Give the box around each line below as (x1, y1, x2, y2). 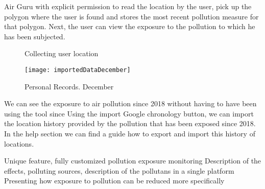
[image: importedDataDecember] (25, 66, 131, 74)
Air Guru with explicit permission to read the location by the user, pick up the (4, 1, 252, 11)
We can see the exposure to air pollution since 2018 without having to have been (4, 98, 257, 109)
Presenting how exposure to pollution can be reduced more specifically (4, 175, 225, 186)
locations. (4, 138, 34, 149)
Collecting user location (25, 48, 99, 59)
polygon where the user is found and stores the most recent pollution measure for (4, 11, 259, 21)
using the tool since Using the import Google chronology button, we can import (4, 108, 254, 119)
